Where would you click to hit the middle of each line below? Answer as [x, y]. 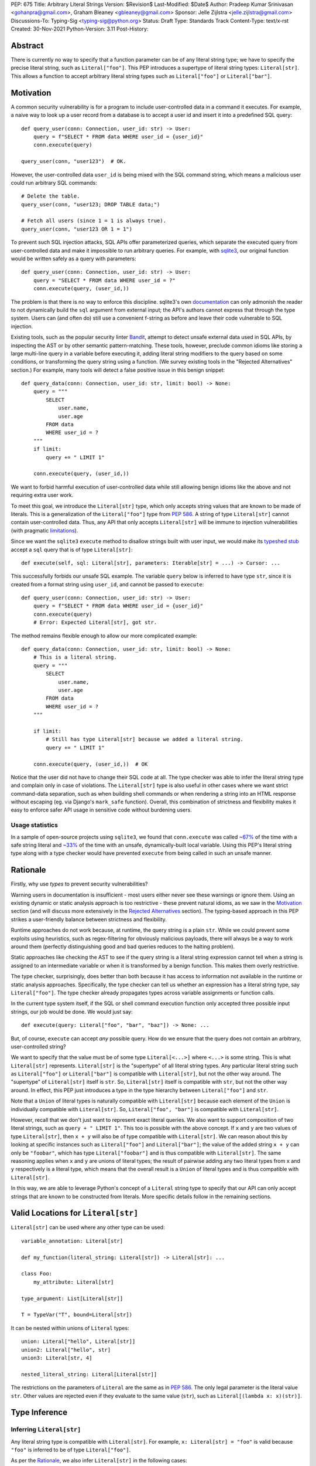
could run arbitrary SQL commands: [54, 182]
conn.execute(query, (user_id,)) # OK [90, 764]
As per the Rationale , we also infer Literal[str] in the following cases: [99, 1461]
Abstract [27, 45]
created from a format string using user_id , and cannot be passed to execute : [107, 584]
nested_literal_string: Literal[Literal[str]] [89, 1374]
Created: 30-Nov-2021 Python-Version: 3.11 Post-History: [80, 29]
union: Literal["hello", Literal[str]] [78, 1342]
